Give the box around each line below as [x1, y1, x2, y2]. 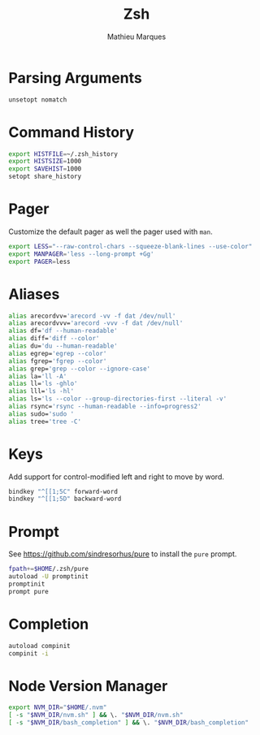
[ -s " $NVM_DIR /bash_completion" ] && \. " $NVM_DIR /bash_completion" [8, 719, 249, 727]
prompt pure [8, 587, 49, 595]
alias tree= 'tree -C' [8, 417, 82, 426]
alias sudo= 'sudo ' [8, 409, 75, 418]
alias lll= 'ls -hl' [8, 387, 75, 396]
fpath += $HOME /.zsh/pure [8, 565, 89, 573]
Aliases [8, 285, 60, 303]
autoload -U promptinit [8, 573, 89, 581]
